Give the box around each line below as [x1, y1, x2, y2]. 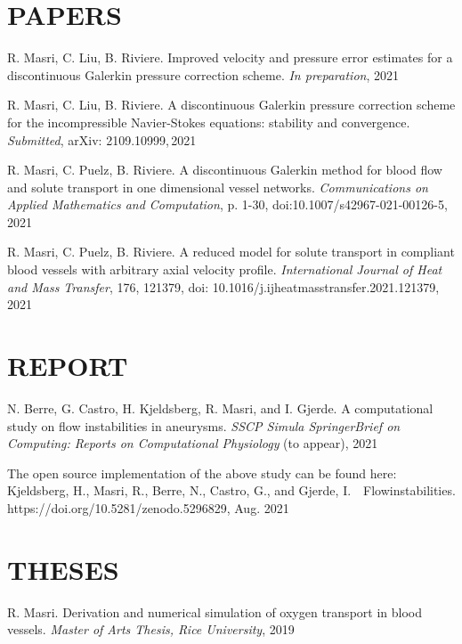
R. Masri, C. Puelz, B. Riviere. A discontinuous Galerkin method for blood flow [7, 160, 442, 179]
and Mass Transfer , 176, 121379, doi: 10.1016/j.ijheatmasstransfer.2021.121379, [7, 277, 440, 296]
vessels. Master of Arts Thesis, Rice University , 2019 [7, 620, 295, 639]
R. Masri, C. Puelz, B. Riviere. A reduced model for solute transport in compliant [7, 242, 455, 261]
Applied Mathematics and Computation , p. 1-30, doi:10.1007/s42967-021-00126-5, [7, 195, 448, 214]
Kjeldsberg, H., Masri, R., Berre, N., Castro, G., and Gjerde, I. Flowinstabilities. [7, 481, 456, 500]
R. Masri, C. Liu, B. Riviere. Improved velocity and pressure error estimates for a [7, 48, 453, 67]
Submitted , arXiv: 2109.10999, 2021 [7, 130, 197, 149]
